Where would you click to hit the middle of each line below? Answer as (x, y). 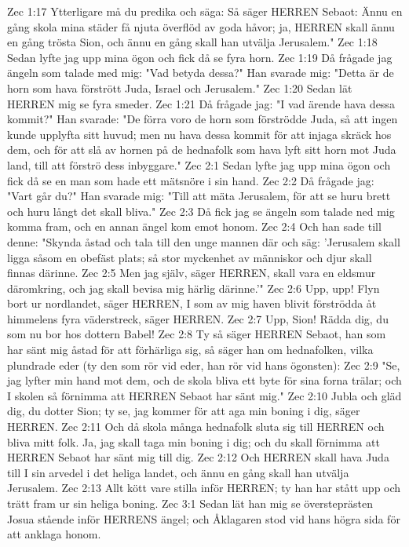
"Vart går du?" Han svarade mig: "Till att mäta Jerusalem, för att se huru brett (199, 196)
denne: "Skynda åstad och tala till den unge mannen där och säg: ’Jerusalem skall (204, 241)
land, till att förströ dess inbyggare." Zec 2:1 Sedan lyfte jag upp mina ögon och (199, 164)
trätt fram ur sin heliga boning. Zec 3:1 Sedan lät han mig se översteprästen (190, 503)
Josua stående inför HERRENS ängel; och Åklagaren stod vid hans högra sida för (204, 518)
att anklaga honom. (54, 534)
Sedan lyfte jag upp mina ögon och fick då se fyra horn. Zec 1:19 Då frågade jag (200, 57)
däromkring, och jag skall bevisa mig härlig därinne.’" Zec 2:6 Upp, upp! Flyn (194, 288)
